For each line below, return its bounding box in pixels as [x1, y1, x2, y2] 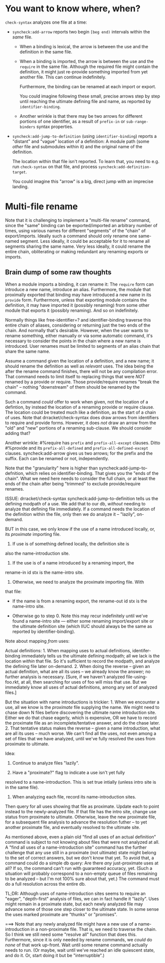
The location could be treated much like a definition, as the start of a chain [5, 409, 156, 415]
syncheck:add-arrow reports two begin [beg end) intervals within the [12, 29, 150, 34]
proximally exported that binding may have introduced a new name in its [5, 292, 152, 298]
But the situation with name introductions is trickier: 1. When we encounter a [5, 699, 160, 705]
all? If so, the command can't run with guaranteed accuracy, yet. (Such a [5, 865, 153, 871]
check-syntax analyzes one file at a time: [5, 19, 87, 25]
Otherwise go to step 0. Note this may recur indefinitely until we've [12, 613, 148, 619]
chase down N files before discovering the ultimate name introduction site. [5, 709, 157, 715]
